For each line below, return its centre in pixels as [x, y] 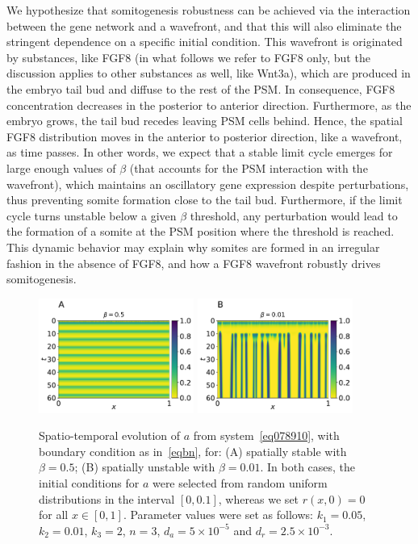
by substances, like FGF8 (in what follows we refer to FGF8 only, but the [188, 57]
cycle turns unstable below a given [92, 215]
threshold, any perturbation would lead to [294, 215]
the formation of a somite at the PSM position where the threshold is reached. [201, 231]
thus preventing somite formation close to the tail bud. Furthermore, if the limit [205, 200]
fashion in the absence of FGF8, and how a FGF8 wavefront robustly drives [194, 263]
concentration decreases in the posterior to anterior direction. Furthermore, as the [209, 105]
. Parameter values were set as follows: [218, 515]
